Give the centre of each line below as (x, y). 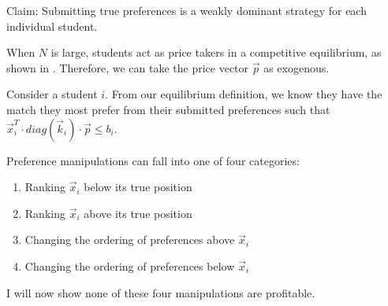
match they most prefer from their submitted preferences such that (168, 109)
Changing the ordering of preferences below (130, 265)
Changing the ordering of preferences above (130, 240)
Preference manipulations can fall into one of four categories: (153, 160)
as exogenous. (297, 67)
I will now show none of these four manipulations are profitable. (161, 292)
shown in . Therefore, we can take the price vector (128, 67)
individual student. (52, 26)
